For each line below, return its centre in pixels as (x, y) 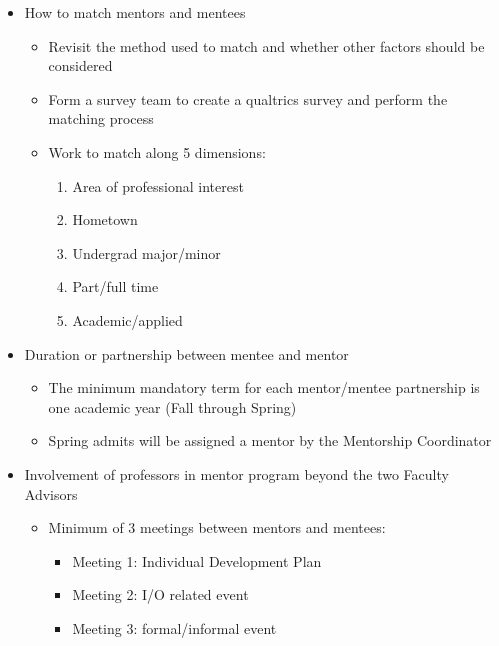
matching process (101, 118)
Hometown (105, 219)
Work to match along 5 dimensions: (157, 151)
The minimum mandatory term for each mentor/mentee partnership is (264, 387)
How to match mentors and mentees (135, 12)
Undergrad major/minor (146, 252)
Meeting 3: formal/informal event (174, 627)
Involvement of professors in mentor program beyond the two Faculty (236, 473)
